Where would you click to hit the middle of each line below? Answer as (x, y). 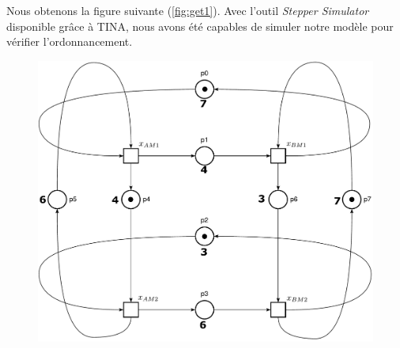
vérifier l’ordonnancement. (70, 41)
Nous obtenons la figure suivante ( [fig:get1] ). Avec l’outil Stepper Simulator (188, 10)
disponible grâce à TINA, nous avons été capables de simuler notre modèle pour (200, 26)
